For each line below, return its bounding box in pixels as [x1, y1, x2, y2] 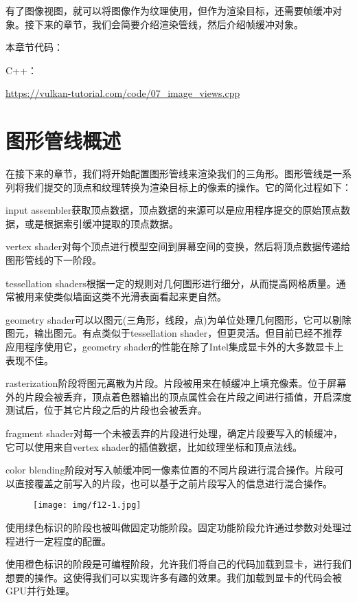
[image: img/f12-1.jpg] [33, 500, 141, 511]
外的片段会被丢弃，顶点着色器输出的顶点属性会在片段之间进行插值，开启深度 [5, 389, 352, 403]
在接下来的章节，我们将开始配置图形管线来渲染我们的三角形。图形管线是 [5, 166, 332, 181]
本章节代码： [5, 40, 63, 54]
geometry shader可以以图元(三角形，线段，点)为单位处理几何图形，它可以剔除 [5, 312, 352, 326]
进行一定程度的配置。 [14, 533, 111, 548]
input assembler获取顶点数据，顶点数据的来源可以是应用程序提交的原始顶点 [5, 203, 341, 217]
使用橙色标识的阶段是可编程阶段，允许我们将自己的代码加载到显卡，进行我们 [5, 557, 352, 571]
